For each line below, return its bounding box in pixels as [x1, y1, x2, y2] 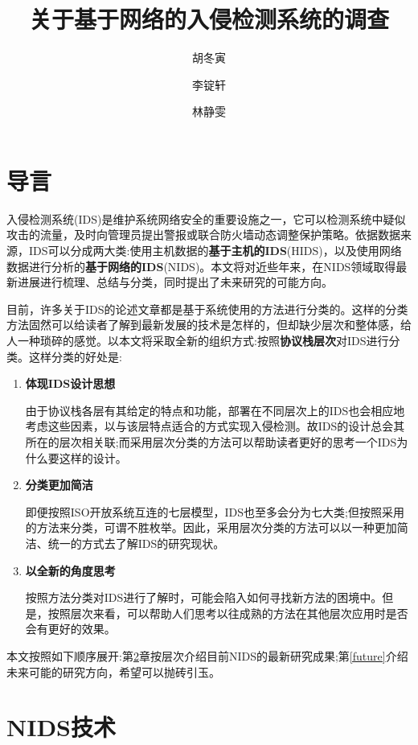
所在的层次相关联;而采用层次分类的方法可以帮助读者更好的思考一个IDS [25, 433, 397, 450]
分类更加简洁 [25, 476, 93, 493]
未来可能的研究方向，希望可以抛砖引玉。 [6, 663, 220, 680]
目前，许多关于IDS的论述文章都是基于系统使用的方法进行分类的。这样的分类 [6, 300, 408, 317]
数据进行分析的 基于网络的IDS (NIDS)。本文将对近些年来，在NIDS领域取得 [6, 257, 396, 274]
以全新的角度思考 [25, 562, 116, 578]
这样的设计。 [59, 449, 127, 466]
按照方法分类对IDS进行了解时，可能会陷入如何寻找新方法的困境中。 [25, 589, 383, 606]
